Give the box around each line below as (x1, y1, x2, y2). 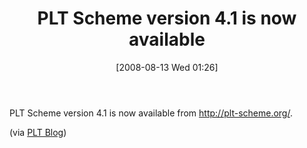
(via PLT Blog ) (9, 126, 67, 138)
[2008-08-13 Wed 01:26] (115, 61, 219, 73)
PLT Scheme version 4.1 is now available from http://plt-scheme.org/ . (9, 107, 293, 119)
